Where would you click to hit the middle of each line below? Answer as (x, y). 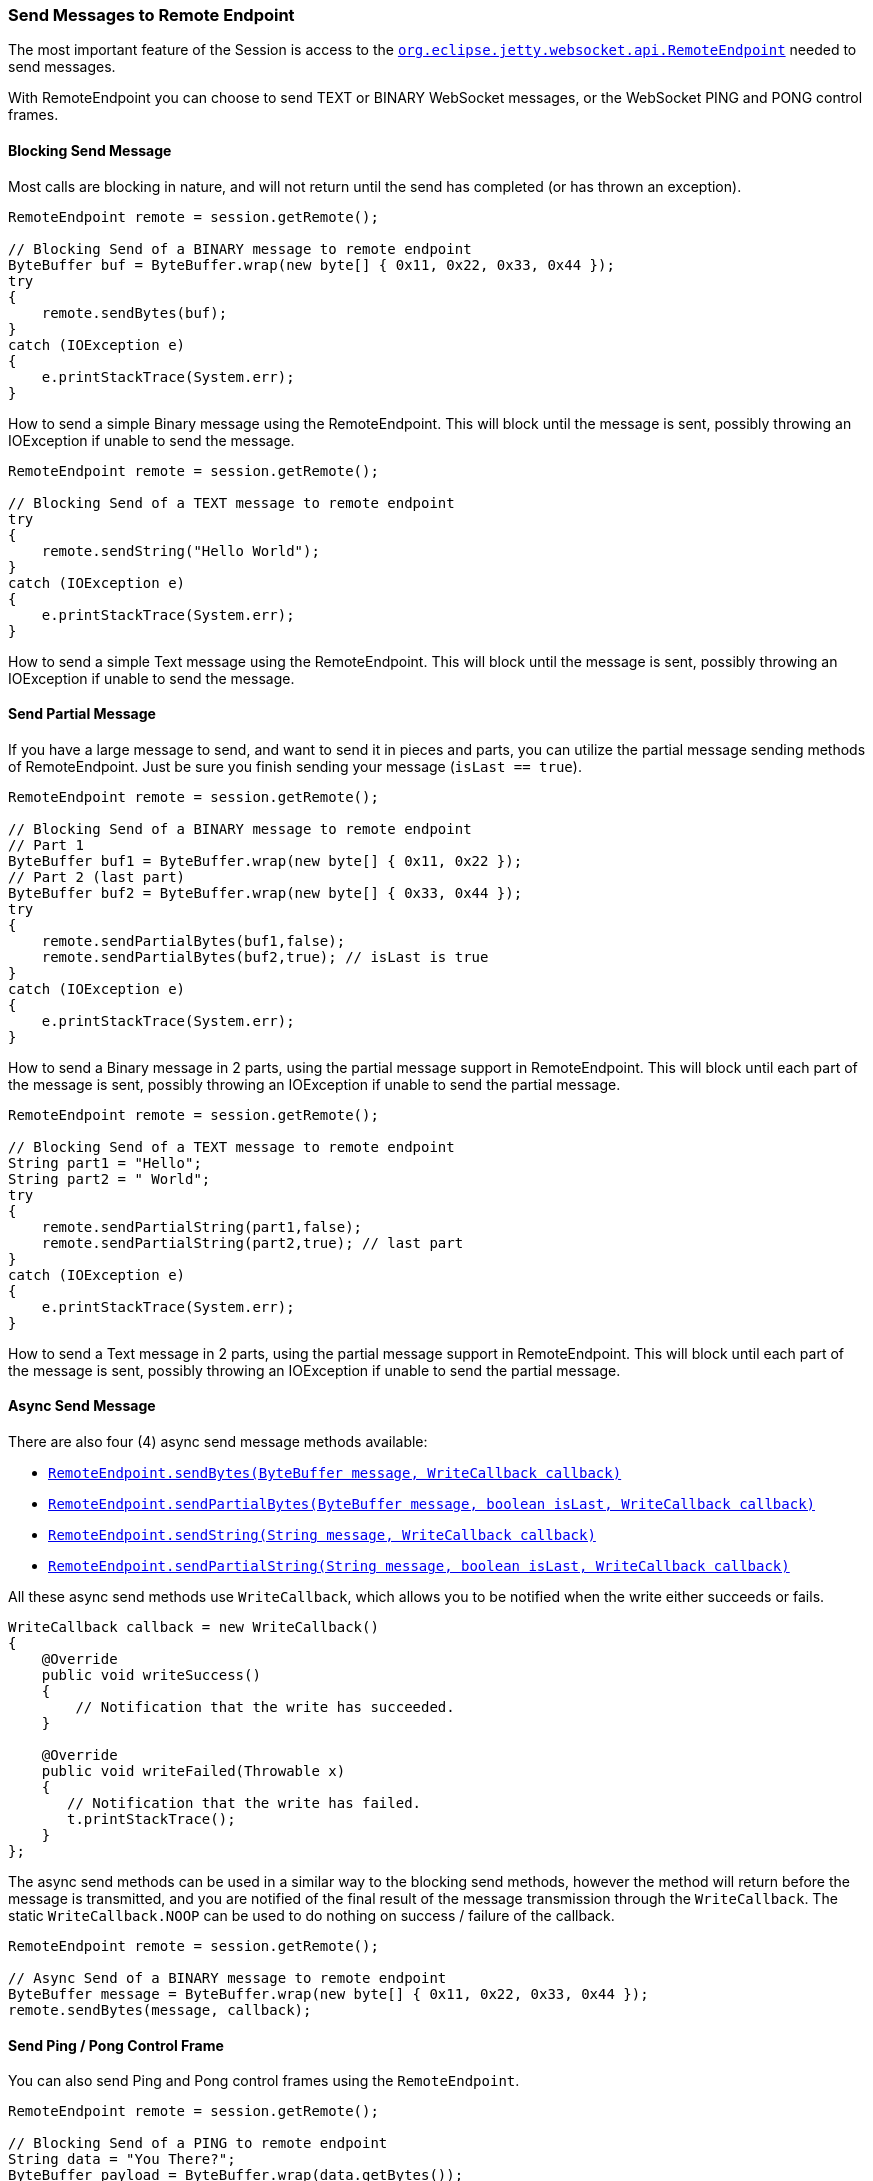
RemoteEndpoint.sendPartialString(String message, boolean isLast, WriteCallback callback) (419, 1566)
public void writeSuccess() (151, 1675)
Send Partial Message (82, 714)
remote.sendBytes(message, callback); (160, 2010)
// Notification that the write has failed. (244, 1803)
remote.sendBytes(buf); (134, 312)
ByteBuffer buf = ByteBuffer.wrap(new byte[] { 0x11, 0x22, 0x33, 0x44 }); (311, 264)
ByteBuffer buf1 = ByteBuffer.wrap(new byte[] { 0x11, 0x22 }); (265, 860)
